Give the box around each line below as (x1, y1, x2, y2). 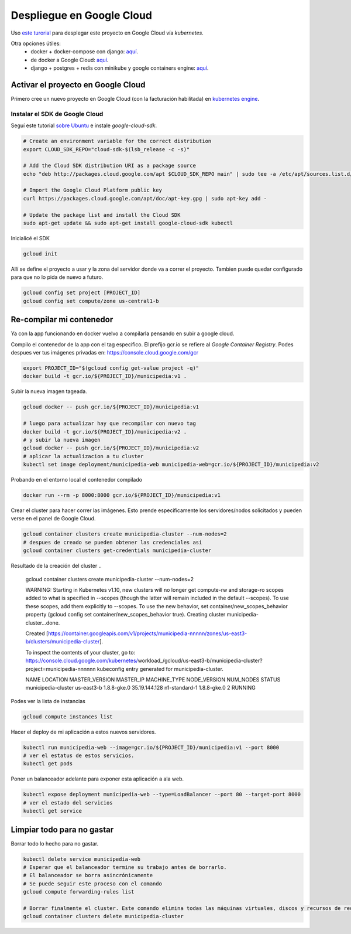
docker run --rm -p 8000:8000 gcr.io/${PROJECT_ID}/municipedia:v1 (23, 492, 221, 499)
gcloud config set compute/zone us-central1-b (23, 298, 159, 304)
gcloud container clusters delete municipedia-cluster (23, 913, 184, 920)
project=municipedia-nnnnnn (25, 665, 96, 672)
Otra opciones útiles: (11, 40, 61, 47)
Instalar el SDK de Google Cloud (11, 110, 104, 118)
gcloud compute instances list (23, 713, 113, 720)
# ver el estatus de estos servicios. (23, 752, 135, 759)
